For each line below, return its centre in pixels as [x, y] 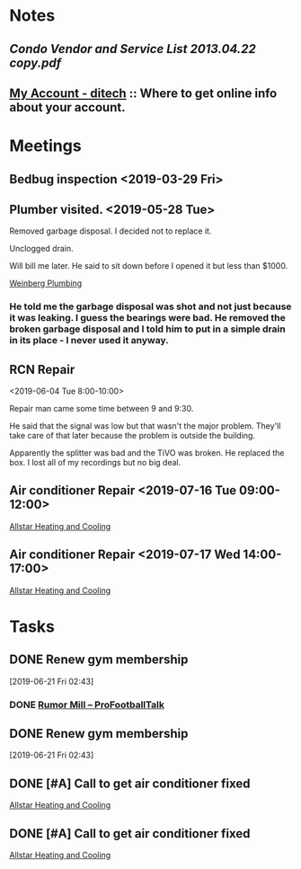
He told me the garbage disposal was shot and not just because [150, 306]
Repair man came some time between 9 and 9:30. [102, 409]
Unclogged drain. [41, 249]
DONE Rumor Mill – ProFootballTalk [87, 705]
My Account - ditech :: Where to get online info [143, 93]
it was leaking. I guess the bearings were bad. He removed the [147, 318]
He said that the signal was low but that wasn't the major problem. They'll [145, 426]
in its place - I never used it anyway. [89, 341]
